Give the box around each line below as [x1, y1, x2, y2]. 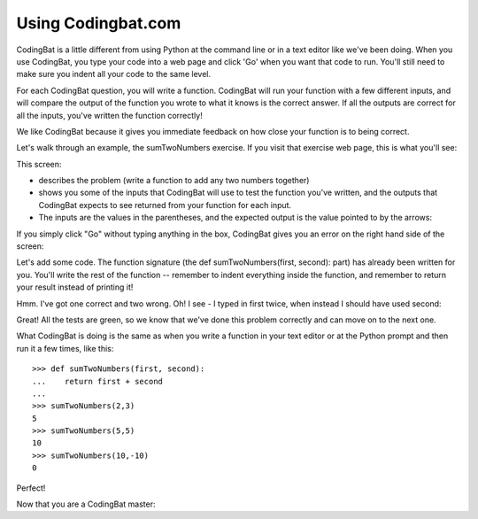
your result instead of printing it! [16, 282, 134, 292]
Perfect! [16, 483, 46, 493]
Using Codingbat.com [16, 13, 181, 33]
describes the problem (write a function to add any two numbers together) [38, 175, 310, 186]
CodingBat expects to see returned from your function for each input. [38, 199, 292, 210]
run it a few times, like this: [16, 343, 114, 353]
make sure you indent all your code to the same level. [16, 69, 212, 80]
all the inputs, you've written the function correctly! [16, 110, 203, 120]
